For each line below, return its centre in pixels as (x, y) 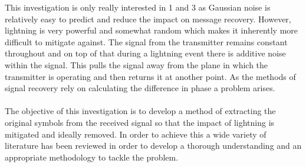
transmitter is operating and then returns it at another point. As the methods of (150, 76)
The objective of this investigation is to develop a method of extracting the (140, 111)
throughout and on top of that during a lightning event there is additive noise (145, 53)
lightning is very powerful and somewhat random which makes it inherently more (152, 30)
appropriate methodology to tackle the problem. (92, 157)
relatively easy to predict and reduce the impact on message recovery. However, (148, 19)
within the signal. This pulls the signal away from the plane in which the (136, 64)
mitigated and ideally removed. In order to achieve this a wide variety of (136, 134)
